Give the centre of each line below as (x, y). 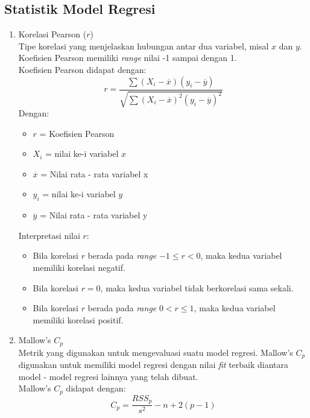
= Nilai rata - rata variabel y (94, 215)
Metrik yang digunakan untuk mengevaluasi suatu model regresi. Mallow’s (156, 352)
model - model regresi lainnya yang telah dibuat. (108, 376)
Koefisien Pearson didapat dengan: (82, 69)
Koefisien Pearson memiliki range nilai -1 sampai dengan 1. (128, 58)
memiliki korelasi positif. (78, 319)
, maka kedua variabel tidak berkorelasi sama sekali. (197, 287)
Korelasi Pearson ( (52, 34)
